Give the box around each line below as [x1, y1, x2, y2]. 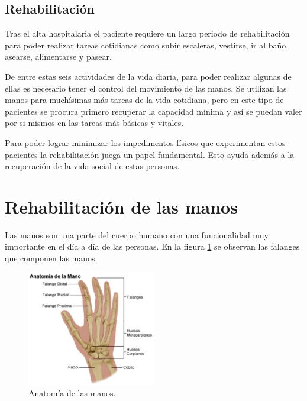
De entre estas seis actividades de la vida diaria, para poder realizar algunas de [5, 70, 292, 82]
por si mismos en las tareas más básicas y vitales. [5, 117, 184, 129]
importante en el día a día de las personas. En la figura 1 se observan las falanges [5, 240, 300, 253]
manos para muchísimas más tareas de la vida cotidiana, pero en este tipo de [5, 93, 284, 106]
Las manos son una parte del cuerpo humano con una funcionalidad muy [5, 228, 269, 241]
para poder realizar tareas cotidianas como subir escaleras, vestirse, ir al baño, [5, 38, 289, 51]
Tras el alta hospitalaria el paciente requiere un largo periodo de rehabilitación [5, 27, 290, 40]
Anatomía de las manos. [28, 387, 116, 399]
